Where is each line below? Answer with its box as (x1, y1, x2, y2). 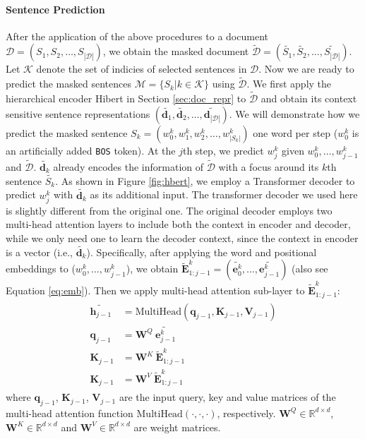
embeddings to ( (6, 261, 76, 276)
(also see (292, 261, 328, 276)
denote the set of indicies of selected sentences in (36, 61, 247, 76)
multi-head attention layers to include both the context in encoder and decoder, (6, 217, 351, 231)
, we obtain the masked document (102, 44, 249, 59)
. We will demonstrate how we (229, 106, 360, 121)
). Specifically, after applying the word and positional (86, 244, 317, 259)
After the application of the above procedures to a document (6, 28, 268, 43)
